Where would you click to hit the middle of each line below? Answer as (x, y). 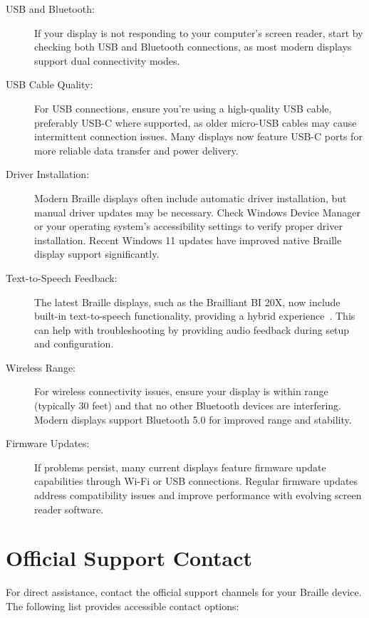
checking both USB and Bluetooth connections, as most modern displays (193, 47)
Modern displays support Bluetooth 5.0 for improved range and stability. (193, 419)
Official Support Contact (129, 558)
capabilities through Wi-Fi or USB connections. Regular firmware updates (196, 481)
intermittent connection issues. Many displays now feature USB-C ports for (198, 136)
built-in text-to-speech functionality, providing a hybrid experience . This (195, 316)
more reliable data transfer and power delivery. (136, 150)
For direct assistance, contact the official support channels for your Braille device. (184, 592)
